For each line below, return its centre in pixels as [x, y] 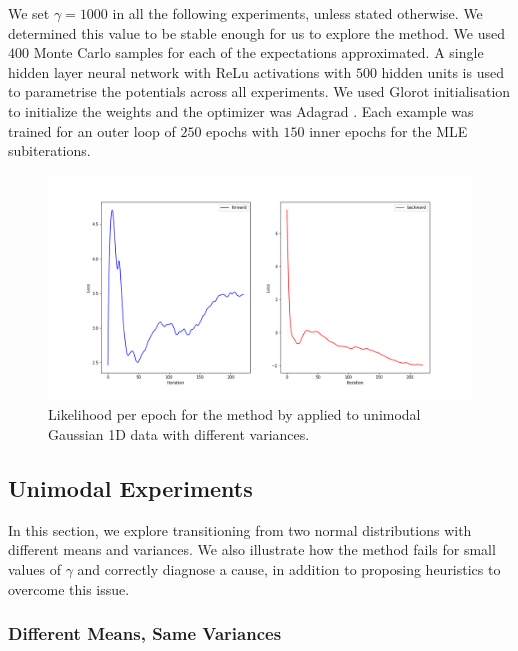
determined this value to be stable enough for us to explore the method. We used [257, 32]
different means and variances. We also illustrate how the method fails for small [252, 549]
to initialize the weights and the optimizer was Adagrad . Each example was [241, 110]
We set [29, 13]
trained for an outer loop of [92, 130]
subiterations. [49, 150]
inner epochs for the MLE [388, 130]
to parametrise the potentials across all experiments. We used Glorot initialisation [259, 91]
